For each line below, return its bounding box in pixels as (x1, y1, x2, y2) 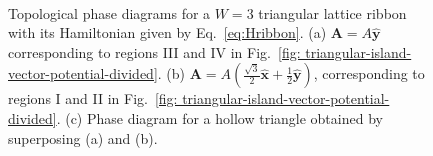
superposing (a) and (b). (8, 127, 158, 148)
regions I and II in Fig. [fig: (8, 88, 178, 109)
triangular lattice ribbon (258, 2, 407, 23)
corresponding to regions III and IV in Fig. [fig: (8, 41, 301, 62)
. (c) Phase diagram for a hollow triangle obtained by (56, 107, 383, 128)
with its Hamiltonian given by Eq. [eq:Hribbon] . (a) (8, 22, 327, 43)
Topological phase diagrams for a (8, 2, 211, 23)
